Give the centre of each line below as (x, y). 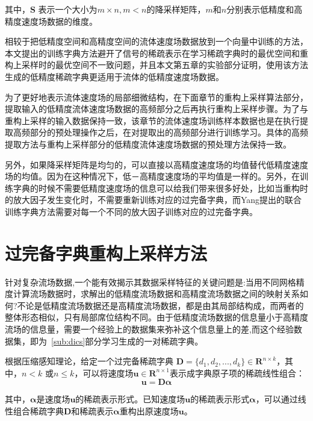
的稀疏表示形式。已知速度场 (130, 399)
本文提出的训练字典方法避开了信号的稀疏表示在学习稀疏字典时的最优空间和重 (156, 53)
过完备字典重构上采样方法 (106, 253)
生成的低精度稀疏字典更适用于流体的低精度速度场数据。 (114, 76)
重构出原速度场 (149, 410)
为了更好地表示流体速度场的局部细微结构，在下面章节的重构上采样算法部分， (156, 97)
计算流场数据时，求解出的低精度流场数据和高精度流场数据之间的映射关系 (156, 294)
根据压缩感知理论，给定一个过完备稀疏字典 (89, 361)
